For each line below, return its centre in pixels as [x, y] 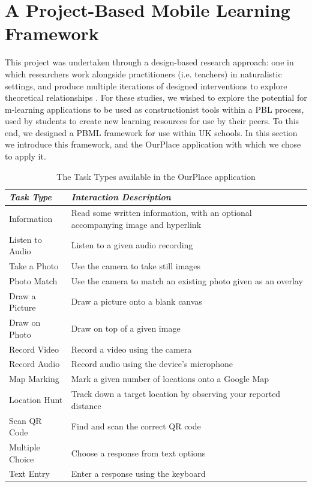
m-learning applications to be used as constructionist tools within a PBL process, [154, 109]
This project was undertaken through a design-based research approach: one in [149, 62]
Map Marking [34, 379]
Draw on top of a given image [126, 328]
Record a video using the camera [131, 349]
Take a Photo [34, 265]
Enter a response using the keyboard [138, 474]
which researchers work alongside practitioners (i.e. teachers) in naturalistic [143, 73]
